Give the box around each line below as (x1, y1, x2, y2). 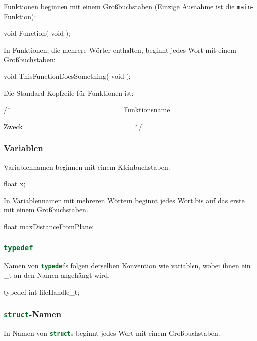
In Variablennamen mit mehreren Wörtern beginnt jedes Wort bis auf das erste (4, 195, 245, 205)
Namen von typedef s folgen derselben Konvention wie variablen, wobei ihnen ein (4, 260, 251, 271)
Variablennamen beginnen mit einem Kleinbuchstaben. (4, 161, 170, 172)
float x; (4, 178, 26, 189)
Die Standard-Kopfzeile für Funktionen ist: (4, 87, 134, 98)
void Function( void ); (4, 28, 71, 38)
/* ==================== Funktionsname (4, 104, 170, 115)
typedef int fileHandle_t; (4, 286, 80, 297)
